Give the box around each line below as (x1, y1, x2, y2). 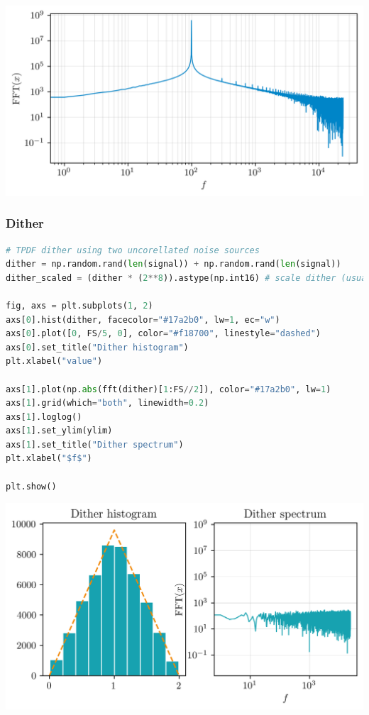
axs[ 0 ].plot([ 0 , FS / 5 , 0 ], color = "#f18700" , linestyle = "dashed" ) (6, 328, 321, 339)
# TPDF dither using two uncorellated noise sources (6, 245, 260, 255)
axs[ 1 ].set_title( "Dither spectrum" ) (6, 439, 184, 450)
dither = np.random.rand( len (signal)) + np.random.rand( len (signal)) (6, 259, 341, 270)
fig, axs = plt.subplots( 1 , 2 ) (6, 300, 153, 311)
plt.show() (6, 481, 57, 492)
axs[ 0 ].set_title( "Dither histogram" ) (6, 342, 189, 353)
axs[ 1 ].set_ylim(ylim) (6, 426, 113, 436)
